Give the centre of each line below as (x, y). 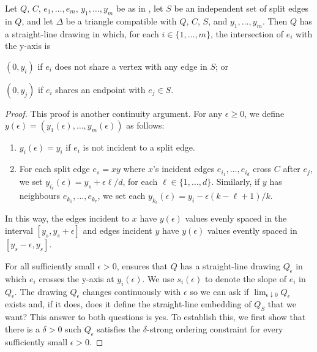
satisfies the (119, 328)
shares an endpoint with (100, 89)
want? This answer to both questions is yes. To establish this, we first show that (155, 317)
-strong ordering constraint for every (215, 328)
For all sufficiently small (50, 266)
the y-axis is (28, 46)
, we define (264, 113)
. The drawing (41, 291)
